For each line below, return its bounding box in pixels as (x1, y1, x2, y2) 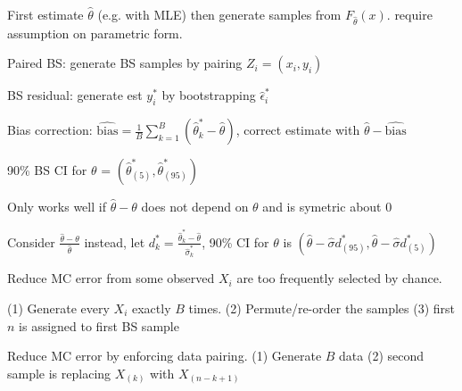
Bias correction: (7, 121, 93, 139)
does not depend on (141, 197, 249, 216)
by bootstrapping (161, 86, 256, 104)
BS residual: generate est (7, 86, 143, 104)
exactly (131, 299, 171, 318)
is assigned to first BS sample (19, 316, 179, 335)
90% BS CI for (7, 161, 87, 179)
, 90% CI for (202, 232, 269, 251)
